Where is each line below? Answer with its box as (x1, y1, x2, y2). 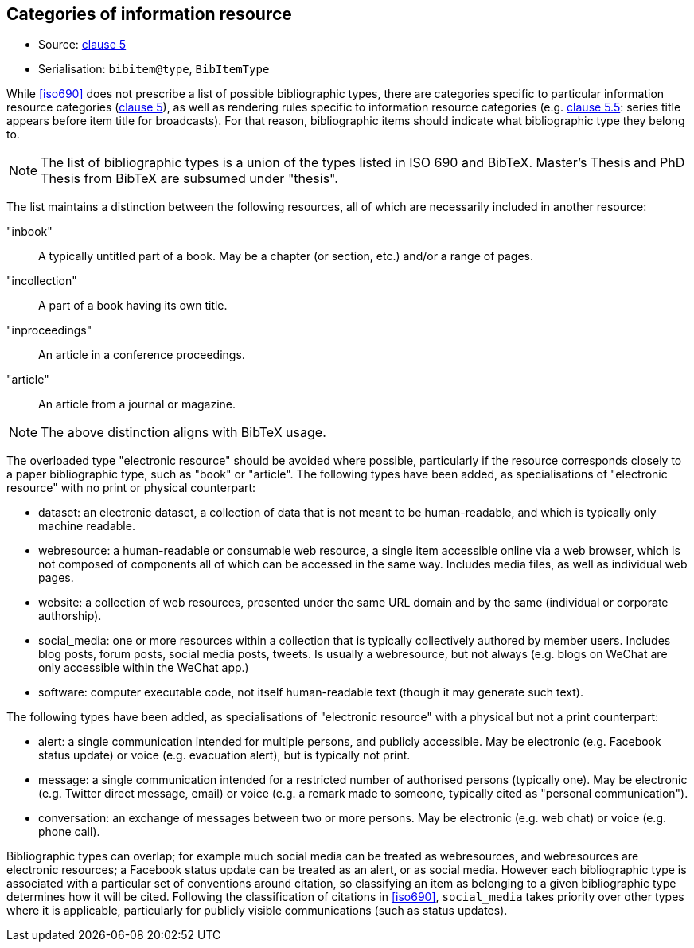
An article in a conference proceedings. (38, 348, 245, 362)
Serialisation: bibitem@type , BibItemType (38, 62, 270, 76)
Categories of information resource (6, 4, 292, 24)
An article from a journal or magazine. (38, 397, 236, 412)
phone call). (38, 825, 100, 839)
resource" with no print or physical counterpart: (6, 481, 256, 495)
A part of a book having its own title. (38, 298, 228, 313)
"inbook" (6, 224, 53, 239)
